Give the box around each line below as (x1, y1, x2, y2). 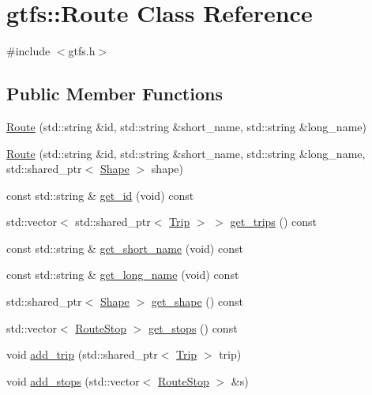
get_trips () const (230, 213, 318, 230)
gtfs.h (68, 43, 96, 59)
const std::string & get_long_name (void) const (6, 266, 239, 283)
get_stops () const (148, 319, 238, 336)
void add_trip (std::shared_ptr (6, 346, 158, 363)
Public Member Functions (6, 81, 223, 106)
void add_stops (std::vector (6, 372, 140, 389)
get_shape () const (151, 293, 243, 310)
